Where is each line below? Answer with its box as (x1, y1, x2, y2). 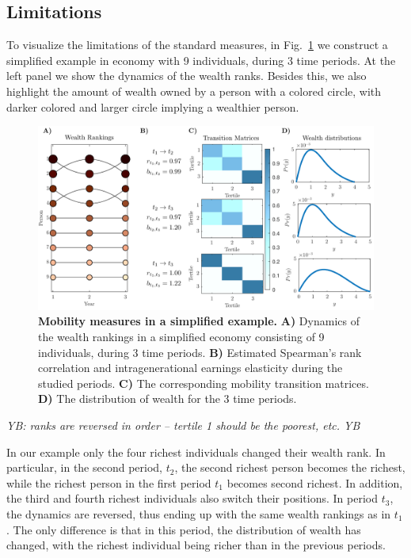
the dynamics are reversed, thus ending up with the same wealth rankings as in (6, 506, 391, 522)
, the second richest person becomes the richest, (174, 459, 405, 476)
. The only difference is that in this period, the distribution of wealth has (6, 521, 361, 537)
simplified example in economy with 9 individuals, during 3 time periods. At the (6, 51, 396, 68)
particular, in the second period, (6, 459, 163, 476)
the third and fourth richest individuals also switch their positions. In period (6, 490, 378, 507)
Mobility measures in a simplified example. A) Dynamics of (38, 313, 360, 329)
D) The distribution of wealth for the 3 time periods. (38, 390, 297, 407)
